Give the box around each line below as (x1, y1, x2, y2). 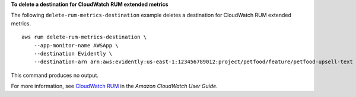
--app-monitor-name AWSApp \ (33, 42, 119, 48)
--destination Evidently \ (33, 50, 113, 57)
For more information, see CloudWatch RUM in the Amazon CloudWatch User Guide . (11, 83, 218, 90)
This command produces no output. (11, 72, 99, 79)
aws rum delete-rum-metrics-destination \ (21, 34, 147, 41)
